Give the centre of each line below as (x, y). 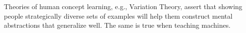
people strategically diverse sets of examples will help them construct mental (118, 16)
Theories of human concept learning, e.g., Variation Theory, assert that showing (123, 6)
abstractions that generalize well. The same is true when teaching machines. (117, 25)
